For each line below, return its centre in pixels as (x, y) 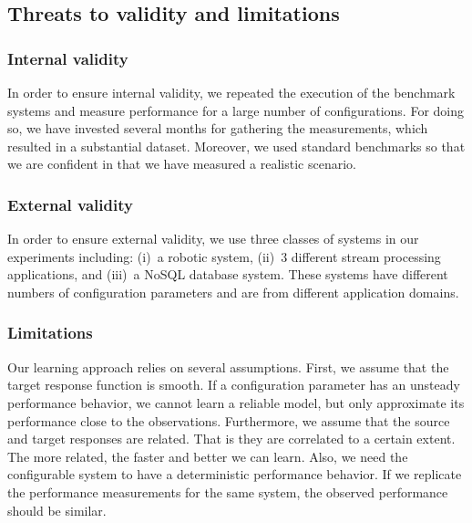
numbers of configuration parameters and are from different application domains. (233, 292)
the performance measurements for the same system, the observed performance (228, 492)
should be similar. (57, 510)
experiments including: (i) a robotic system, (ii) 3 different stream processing (224, 256)
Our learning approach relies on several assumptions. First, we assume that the (228, 366)
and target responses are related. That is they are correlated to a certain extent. (231, 439)
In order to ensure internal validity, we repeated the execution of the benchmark (231, 92)
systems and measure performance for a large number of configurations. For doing (236, 110)
